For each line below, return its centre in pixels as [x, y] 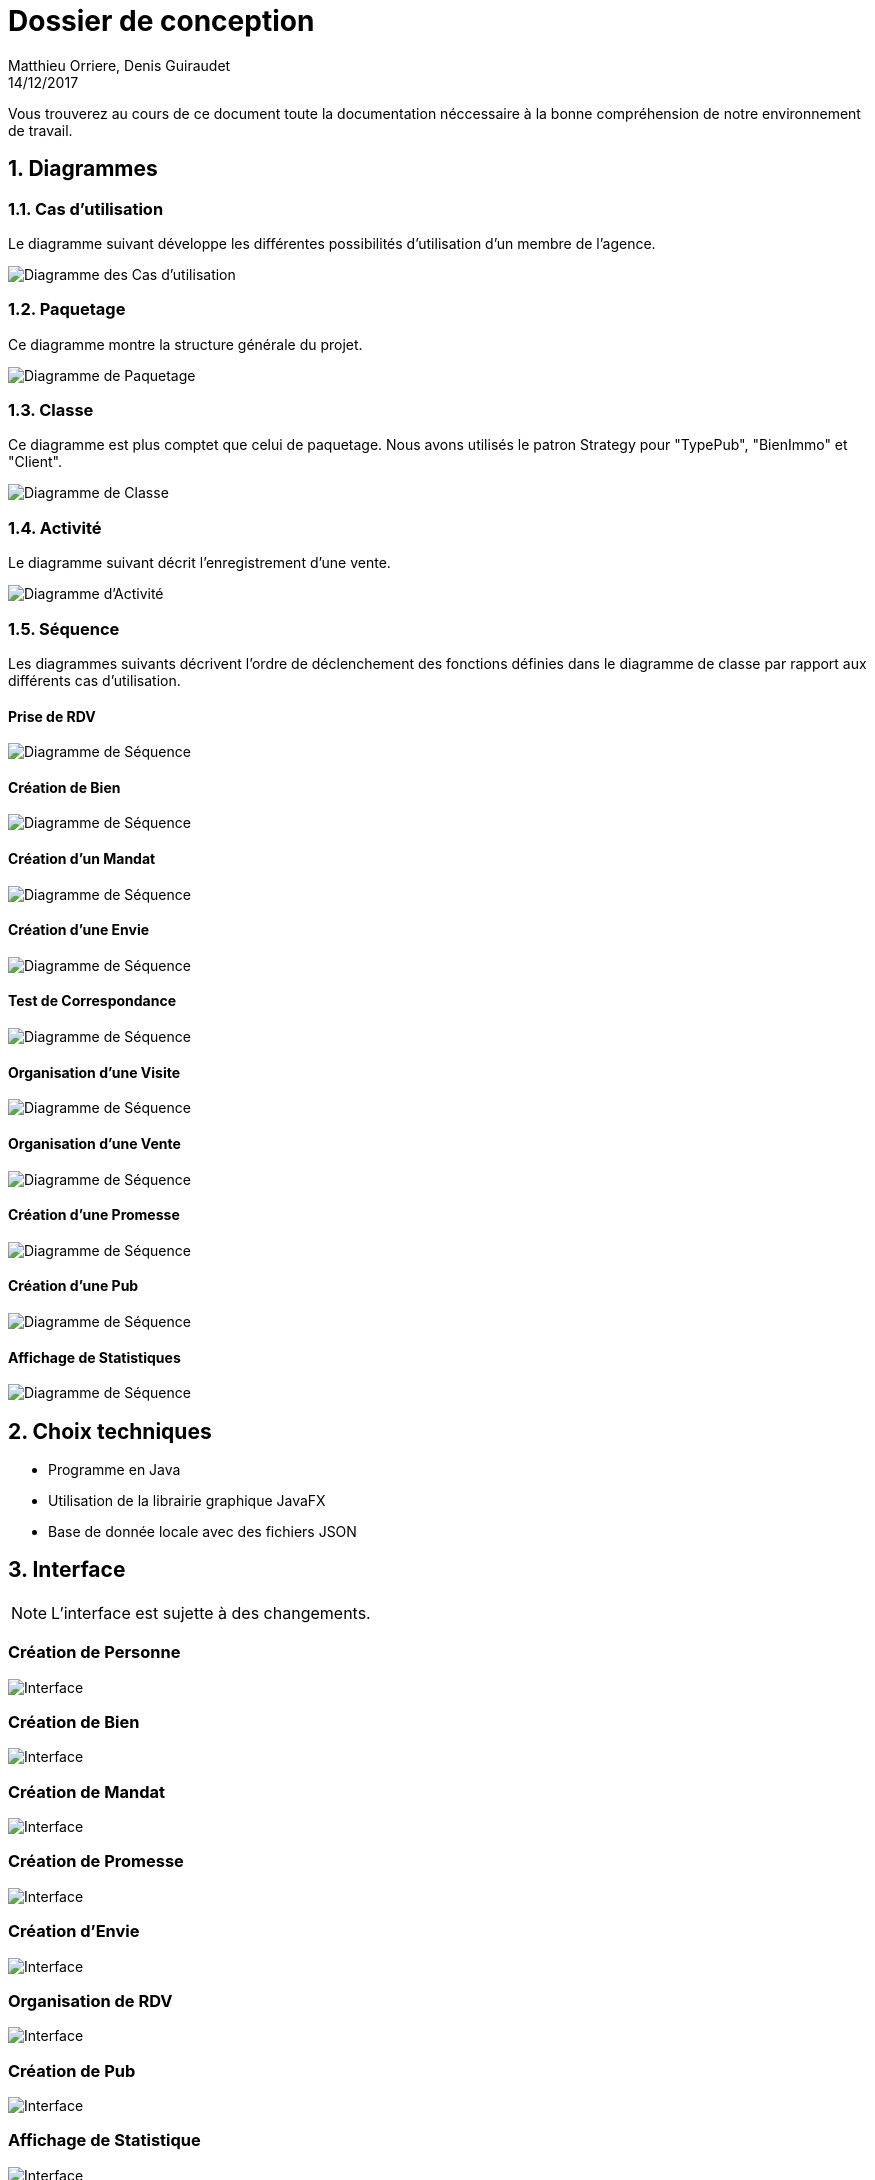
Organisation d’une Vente [94, 1143]
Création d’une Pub [73, 1286]
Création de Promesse [96, 1861]
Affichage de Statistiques [94, 1357]
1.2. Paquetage [67, 309]
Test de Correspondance [92, 1001]
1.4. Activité [55, 527]
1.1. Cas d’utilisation [86, 208]
